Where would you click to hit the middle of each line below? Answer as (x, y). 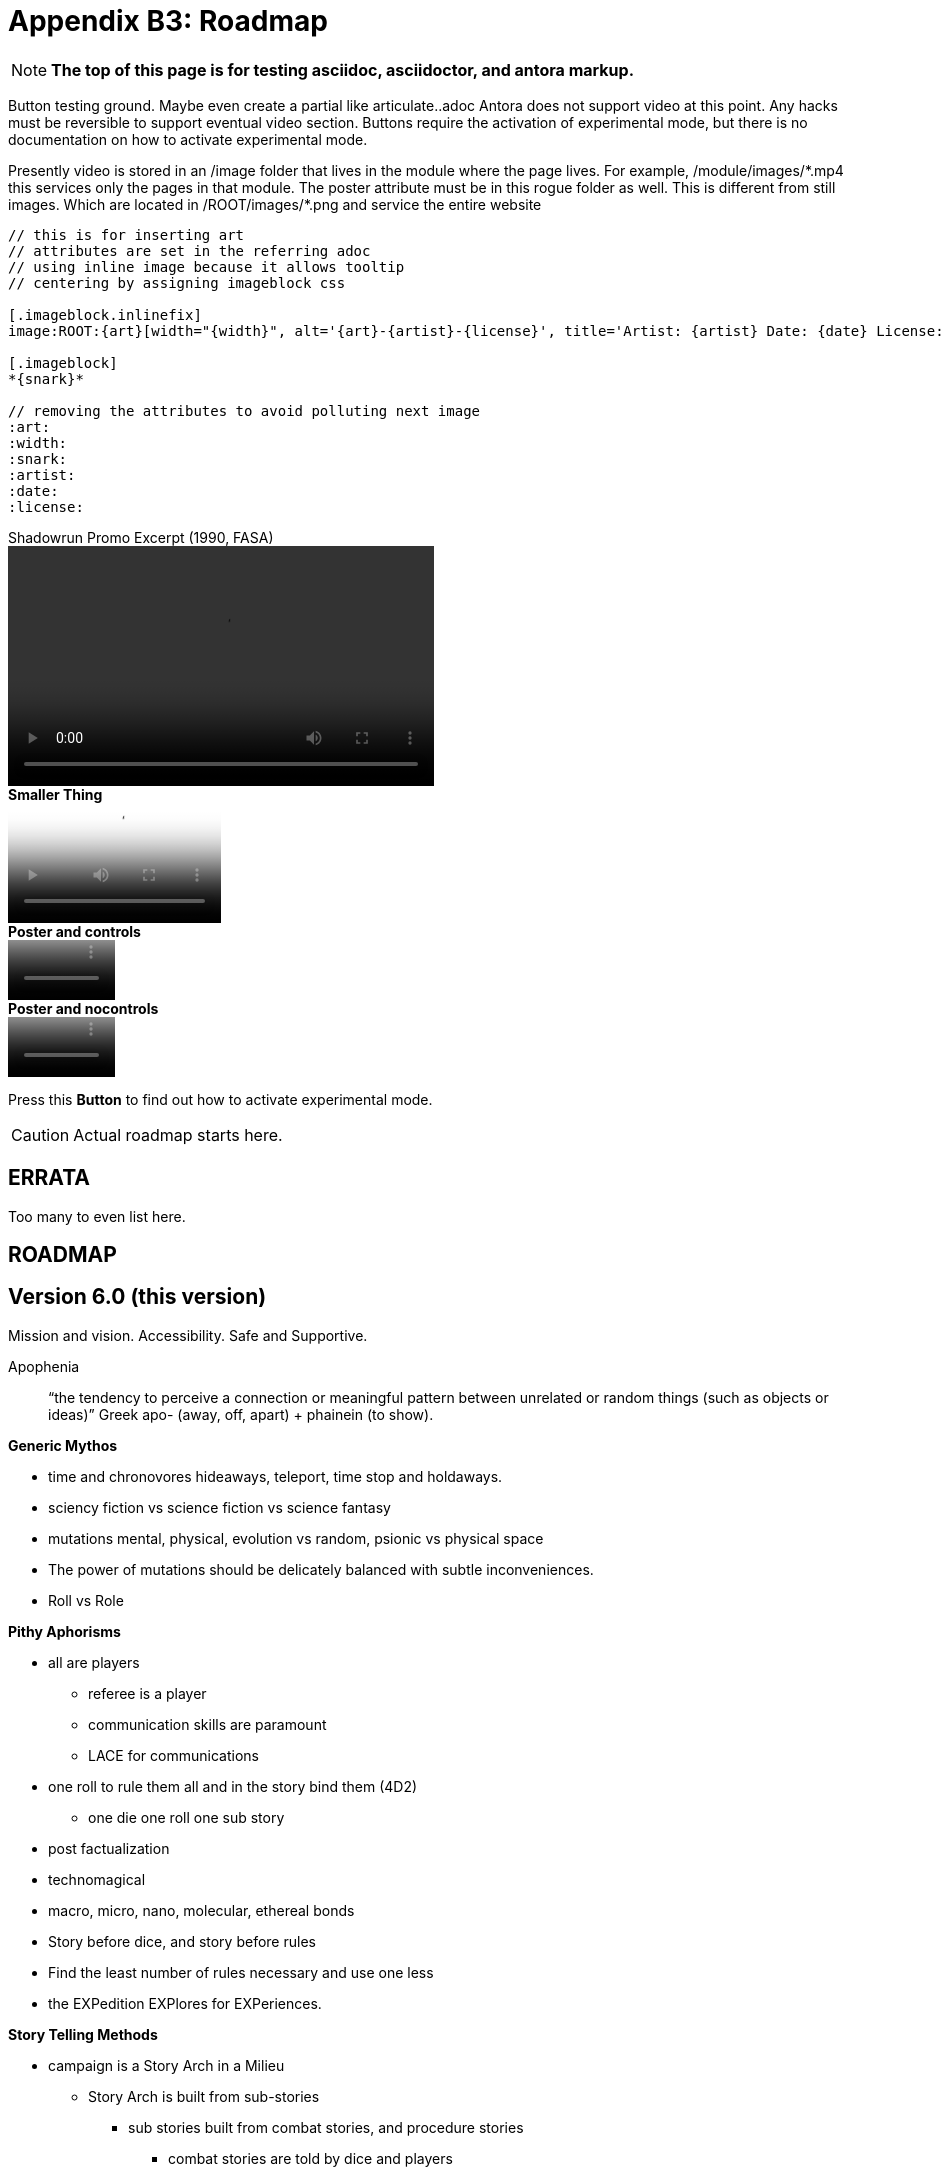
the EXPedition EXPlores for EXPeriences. (185, 2003)
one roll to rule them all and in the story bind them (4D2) (233, 1786)
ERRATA (49, 1178)
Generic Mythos (63, 1445)
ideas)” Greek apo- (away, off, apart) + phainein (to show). (241, 1414)
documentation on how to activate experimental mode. (188, 139)
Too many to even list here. (97, 1216)
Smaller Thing (55, 794)
